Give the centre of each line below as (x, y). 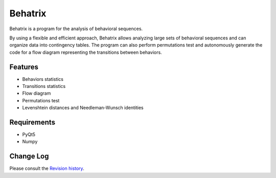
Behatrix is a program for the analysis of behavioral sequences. (76, 29)
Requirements (32, 122)
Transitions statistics (44, 86)
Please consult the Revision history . (47, 168)
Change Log (29, 156)
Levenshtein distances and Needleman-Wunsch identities (83, 108)
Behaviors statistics (43, 79)
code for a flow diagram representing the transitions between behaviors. (86, 52)
